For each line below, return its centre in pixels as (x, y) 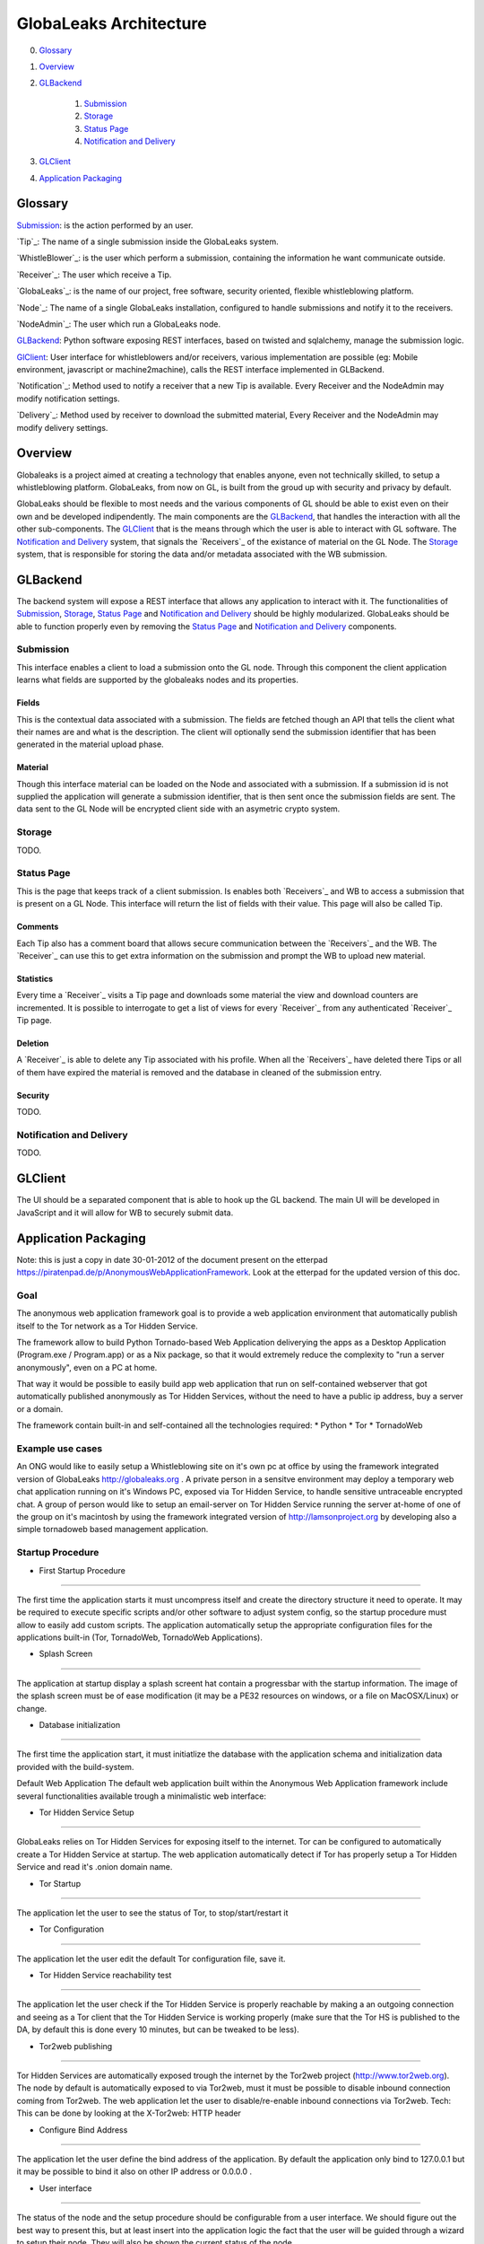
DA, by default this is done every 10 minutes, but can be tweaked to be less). (158, 2029)
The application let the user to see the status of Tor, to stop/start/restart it (152, 1913)
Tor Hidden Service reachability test (105, 1976)
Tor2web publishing (76, 2046)
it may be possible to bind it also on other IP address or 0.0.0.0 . (134, 2171)
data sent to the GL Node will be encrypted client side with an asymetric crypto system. (178, 809)
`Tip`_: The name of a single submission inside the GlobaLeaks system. (147, 241)
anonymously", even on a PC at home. (87, 1367)
